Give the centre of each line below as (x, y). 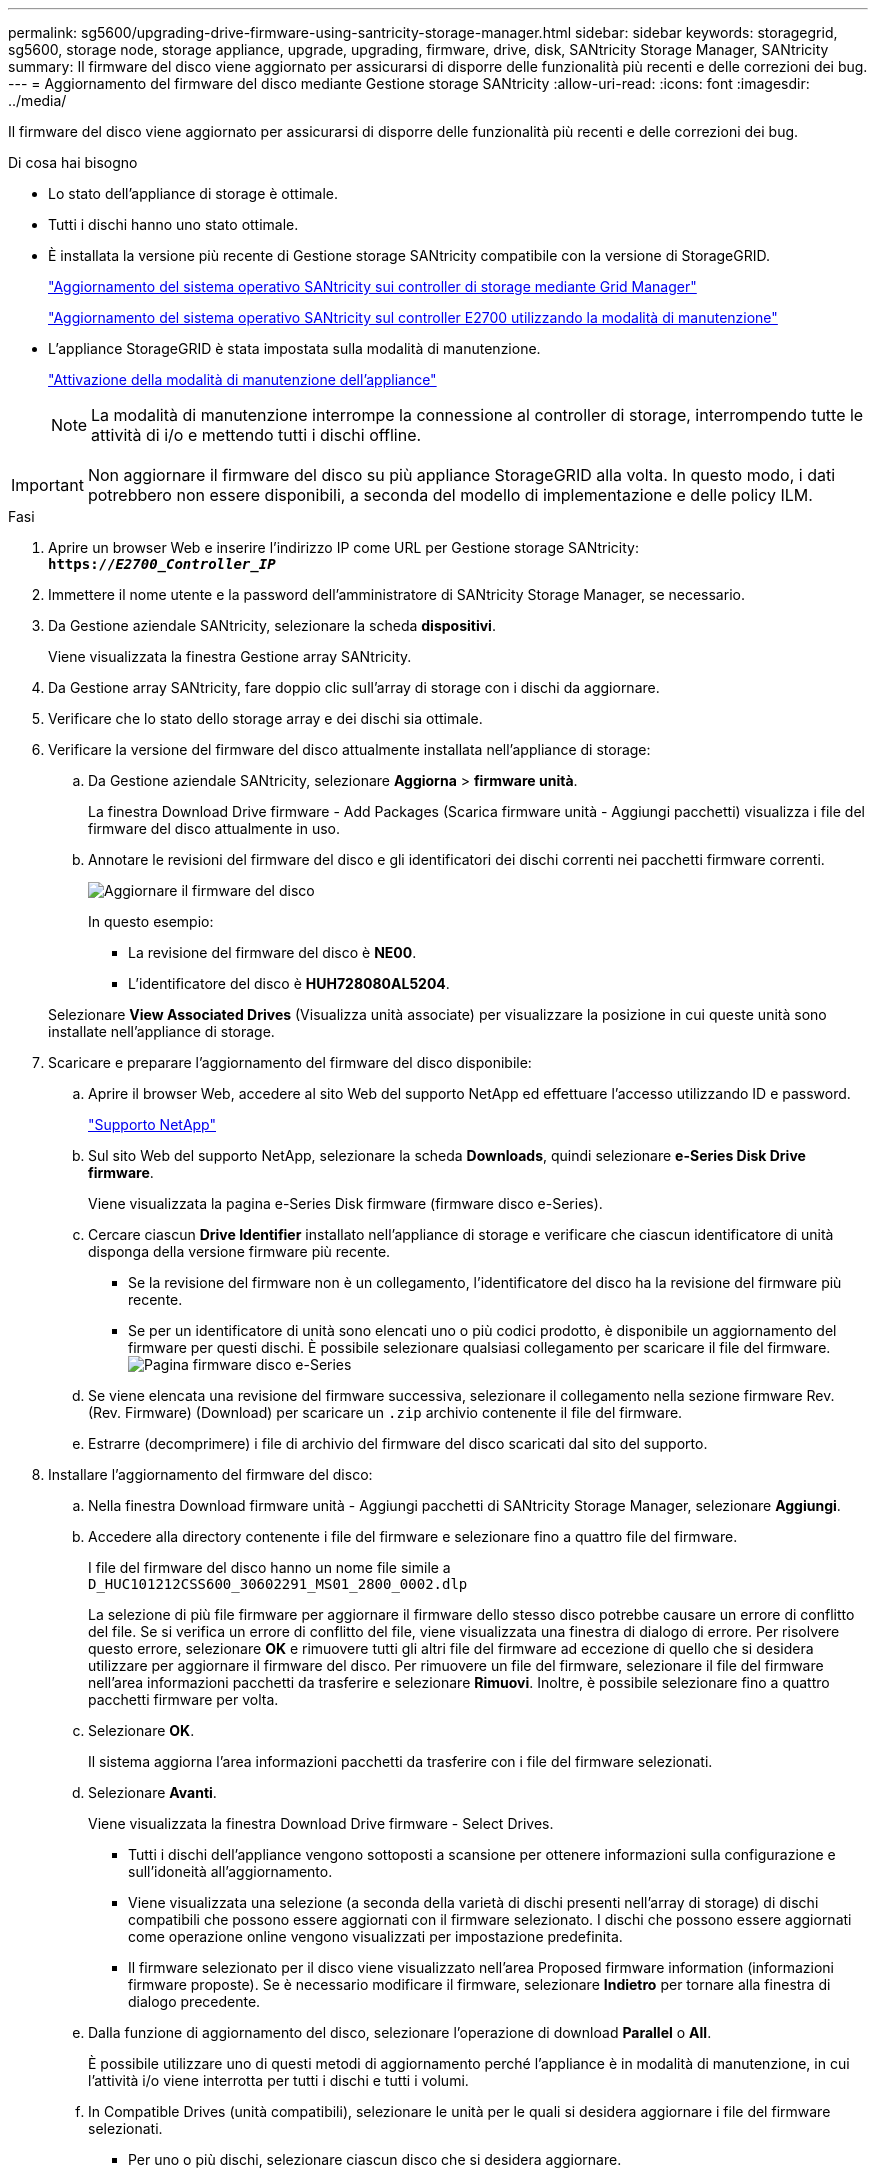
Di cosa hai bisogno (73, 162)
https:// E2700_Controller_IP (162, 564)
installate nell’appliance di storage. (161, 1031)
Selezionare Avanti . (152, 1792)
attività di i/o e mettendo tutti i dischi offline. (256, 435)
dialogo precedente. (194, 2001)
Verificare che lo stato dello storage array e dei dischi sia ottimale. (265, 718)
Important (47, 485)
